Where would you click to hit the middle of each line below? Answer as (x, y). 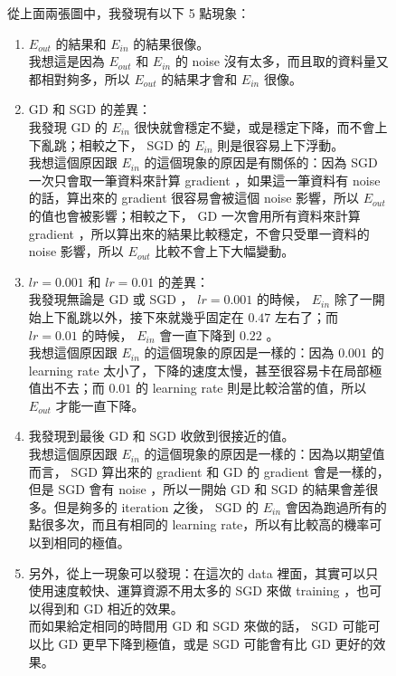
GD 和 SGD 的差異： (90, 109)
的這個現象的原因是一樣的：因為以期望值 (264, 454)
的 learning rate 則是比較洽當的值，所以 (251, 388)
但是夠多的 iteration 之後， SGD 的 (156, 506)
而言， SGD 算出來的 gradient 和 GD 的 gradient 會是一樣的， (209, 471)
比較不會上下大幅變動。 (225, 251)
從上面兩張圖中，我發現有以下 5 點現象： (129, 13)
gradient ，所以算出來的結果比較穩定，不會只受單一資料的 (199, 233)
